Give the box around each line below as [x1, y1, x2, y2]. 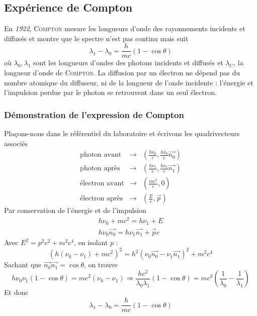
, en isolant [74, 237, 108, 248]
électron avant [80, 180, 124, 187]
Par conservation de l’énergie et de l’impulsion [4, 205, 146, 216]
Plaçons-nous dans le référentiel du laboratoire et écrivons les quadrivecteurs [4, 128, 240, 139]
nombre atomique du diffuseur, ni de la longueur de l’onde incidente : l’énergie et [4, 77, 253, 87]
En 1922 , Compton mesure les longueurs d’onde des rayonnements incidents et [4, 23, 245, 34]
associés [4, 138, 28, 148]
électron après [80, 195, 123, 202]
